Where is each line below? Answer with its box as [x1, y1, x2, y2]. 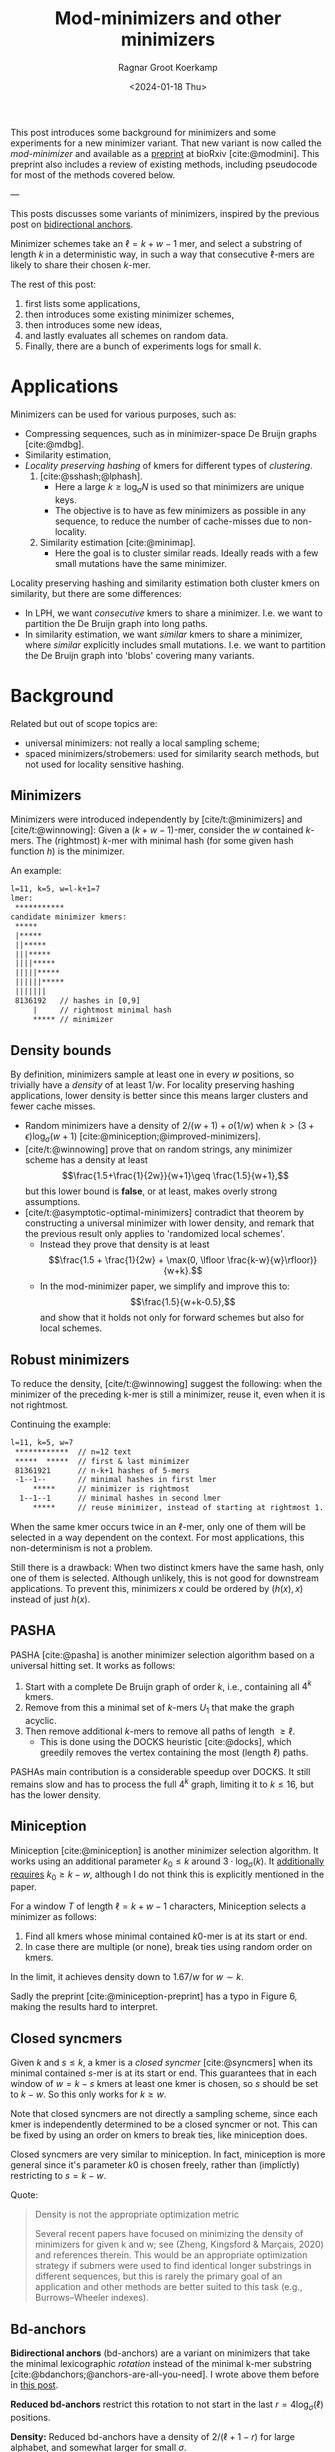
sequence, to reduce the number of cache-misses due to [54, 515, 291, 527]
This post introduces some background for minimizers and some [10, 126, 277, 138]
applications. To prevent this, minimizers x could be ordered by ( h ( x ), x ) [10, 1582, 304, 1594]
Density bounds [10, 1042, 112, 1059]
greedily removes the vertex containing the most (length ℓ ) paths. [39, 1747, 309, 1759]
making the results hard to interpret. [10, 2001, 158, 2013]
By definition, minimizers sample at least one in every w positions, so [10, 1068, 295, 1081]
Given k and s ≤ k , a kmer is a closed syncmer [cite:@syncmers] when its [10, 2057, 313, 2069]
